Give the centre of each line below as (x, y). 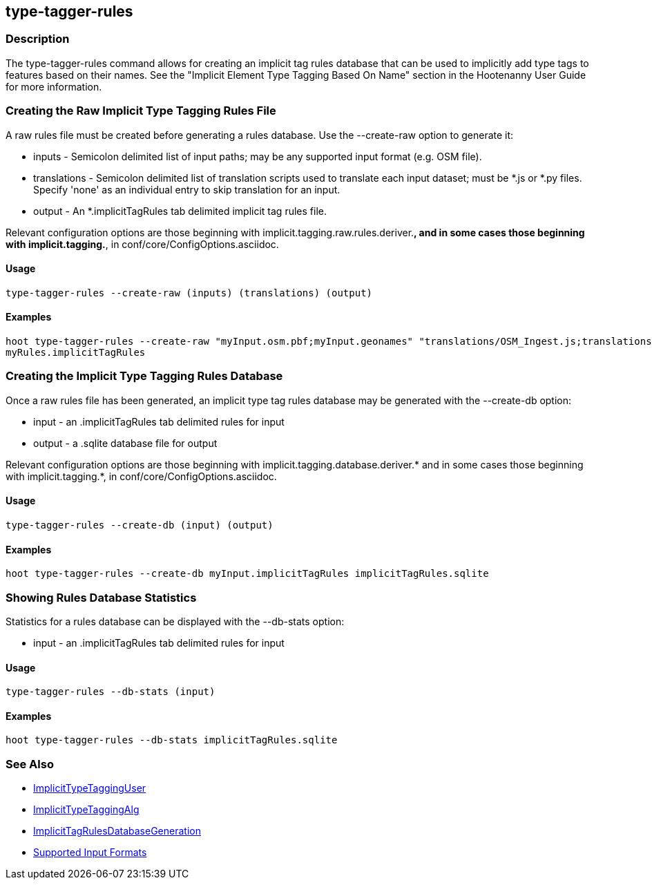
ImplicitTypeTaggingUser (90, 788)
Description (38, 39)
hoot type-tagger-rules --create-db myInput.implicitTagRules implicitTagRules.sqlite (247, 574)
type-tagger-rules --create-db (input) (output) (140, 525)
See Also (30, 764)
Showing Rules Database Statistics (101, 597)
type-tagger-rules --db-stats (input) (111, 692)
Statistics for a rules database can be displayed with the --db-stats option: (175, 621)
